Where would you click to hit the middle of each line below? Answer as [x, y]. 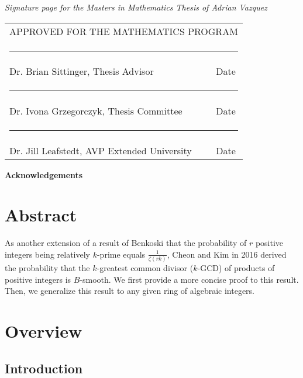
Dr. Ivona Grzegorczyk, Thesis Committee [96, 110]
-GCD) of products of [236, 268]
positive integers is [38, 279]
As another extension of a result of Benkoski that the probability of [126, 243]
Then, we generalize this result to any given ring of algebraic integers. [130, 291]
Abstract [41, 215]
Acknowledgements [44, 174]
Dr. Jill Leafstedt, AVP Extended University [101, 150]
